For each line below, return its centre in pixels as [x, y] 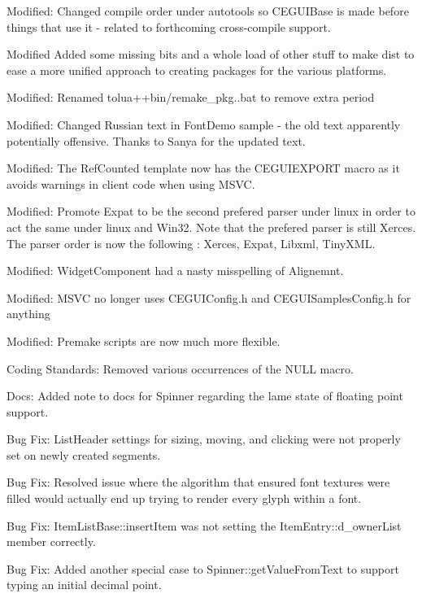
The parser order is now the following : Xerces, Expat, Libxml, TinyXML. [191, 243]
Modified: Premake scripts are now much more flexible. [144, 340]
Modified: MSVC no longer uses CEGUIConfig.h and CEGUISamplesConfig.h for [209, 297]
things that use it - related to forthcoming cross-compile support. [169, 26]
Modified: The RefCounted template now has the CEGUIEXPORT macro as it [203, 168]
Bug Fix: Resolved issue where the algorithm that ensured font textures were [198, 482]
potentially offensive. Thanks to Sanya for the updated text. [156, 140]
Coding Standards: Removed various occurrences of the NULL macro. [180, 368]
